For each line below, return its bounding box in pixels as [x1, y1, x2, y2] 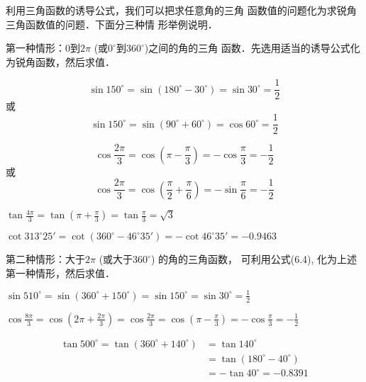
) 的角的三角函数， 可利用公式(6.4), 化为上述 [150, 252, 357, 266]
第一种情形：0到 [6, 40, 80, 55]
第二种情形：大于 [6, 252, 85, 266]
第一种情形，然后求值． [6, 265, 115, 280]
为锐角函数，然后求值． [6, 54, 115, 69]
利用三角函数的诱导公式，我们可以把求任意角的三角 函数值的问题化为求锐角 [6, 3, 357, 17]
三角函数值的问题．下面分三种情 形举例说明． [6, 16, 218, 31]
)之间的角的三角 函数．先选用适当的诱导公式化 [144, 40, 360, 55]
